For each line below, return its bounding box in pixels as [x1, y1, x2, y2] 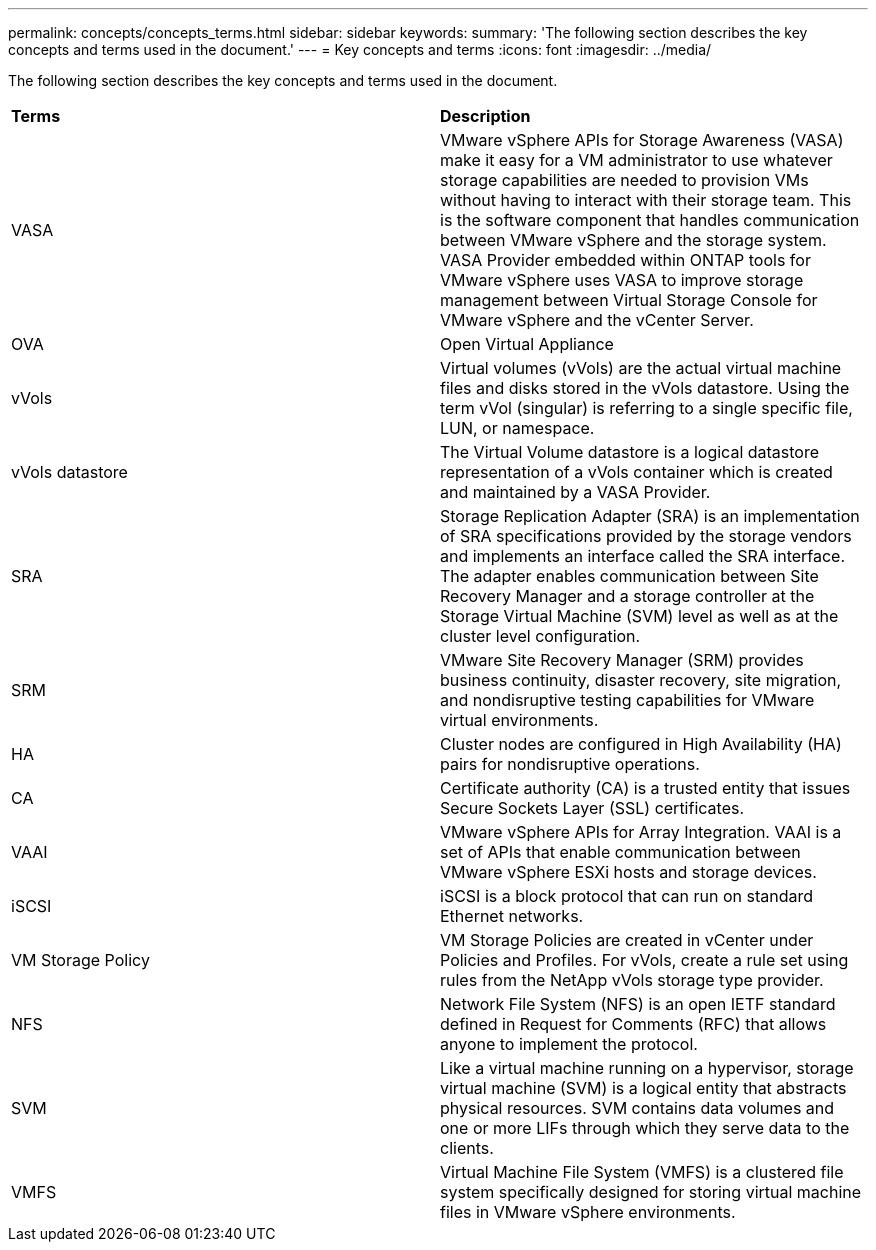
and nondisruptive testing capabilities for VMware [440, 690, 815, 710]
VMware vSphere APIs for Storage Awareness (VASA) [440, 130, 844, 150]
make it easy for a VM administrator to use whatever [440, 150, 833, 170]
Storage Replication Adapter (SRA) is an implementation [440, 506, 860, 526]
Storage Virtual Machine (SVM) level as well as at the [440, 606, 839, 626]
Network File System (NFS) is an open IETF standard [440, 994, 836, 1014]
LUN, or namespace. [440, 418, 595, 438]
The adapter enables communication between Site [440, 566, 819, 586]
